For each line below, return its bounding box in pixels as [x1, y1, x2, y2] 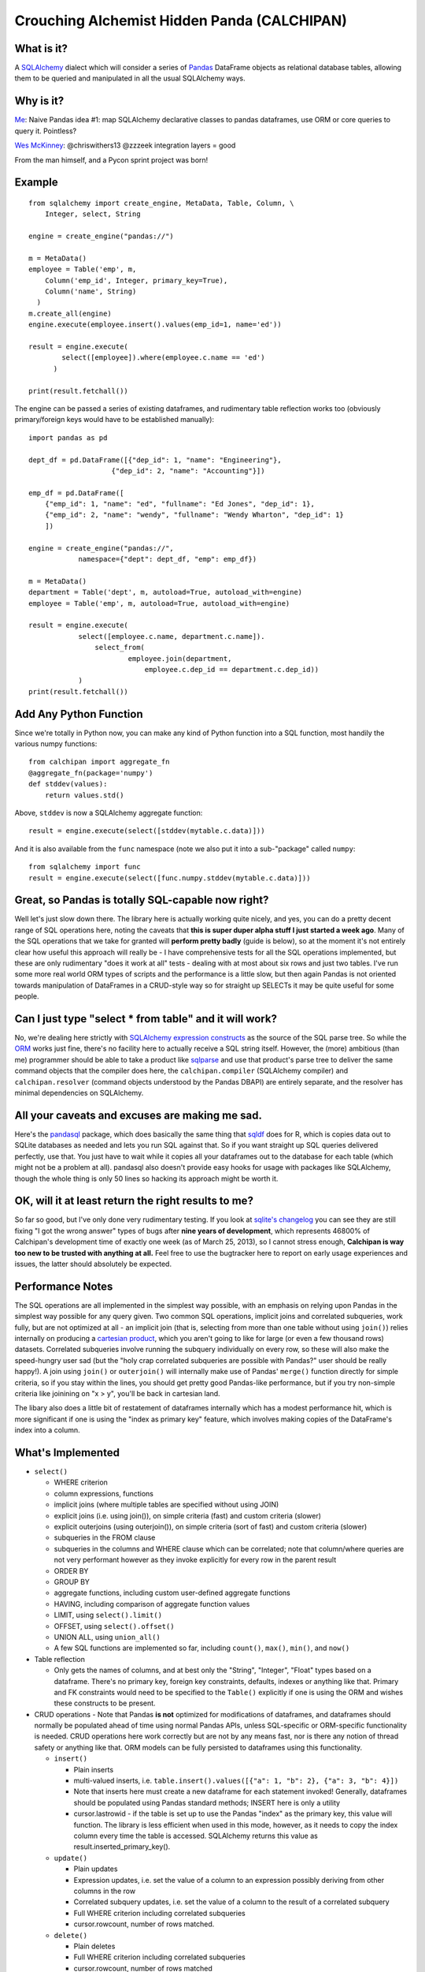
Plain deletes [73, 1941, 116, 1951]
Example [14, 176, 58, 189]
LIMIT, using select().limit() [54, 1610, 163, 1620]
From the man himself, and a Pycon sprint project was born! [14, 155, 209, 165]
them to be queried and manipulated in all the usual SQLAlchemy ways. [14, 73, 246, 83]
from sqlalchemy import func [28, 862, 141, 872]
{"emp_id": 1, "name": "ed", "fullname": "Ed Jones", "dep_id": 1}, [44, 499, 315, 509]
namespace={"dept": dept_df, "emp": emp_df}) [78, 555, 257, 564]
